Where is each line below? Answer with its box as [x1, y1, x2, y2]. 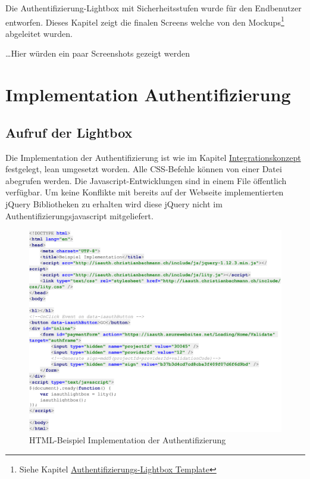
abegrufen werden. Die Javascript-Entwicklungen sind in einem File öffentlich [5, 174, 287, 186]
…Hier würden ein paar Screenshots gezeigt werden [5, 47, 190, 60]
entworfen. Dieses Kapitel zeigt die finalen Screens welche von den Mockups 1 [5, 14, 284, 28]
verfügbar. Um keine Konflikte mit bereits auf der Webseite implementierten [5, 186, 284, 198]
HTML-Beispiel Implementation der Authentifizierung [29, 434, 226, 446]
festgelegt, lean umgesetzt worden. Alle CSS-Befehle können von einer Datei [5, 163, 282, 175]
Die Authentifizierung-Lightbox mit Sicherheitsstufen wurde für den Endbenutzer [5, 2, 302, 14]
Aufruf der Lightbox [5, 123, 133, 141]
